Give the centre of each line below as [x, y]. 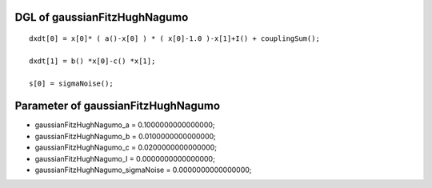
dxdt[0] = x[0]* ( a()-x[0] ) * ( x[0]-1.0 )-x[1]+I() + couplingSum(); [174, 39]
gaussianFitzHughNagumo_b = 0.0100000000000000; [125, 136]
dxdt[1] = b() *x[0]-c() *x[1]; [92, 61]
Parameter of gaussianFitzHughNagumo [117, 106]
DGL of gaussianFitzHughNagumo [102, 17]
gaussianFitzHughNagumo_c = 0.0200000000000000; [126, 147]
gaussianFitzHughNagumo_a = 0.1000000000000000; [125, 125]
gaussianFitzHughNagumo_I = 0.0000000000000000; [125, 158]
